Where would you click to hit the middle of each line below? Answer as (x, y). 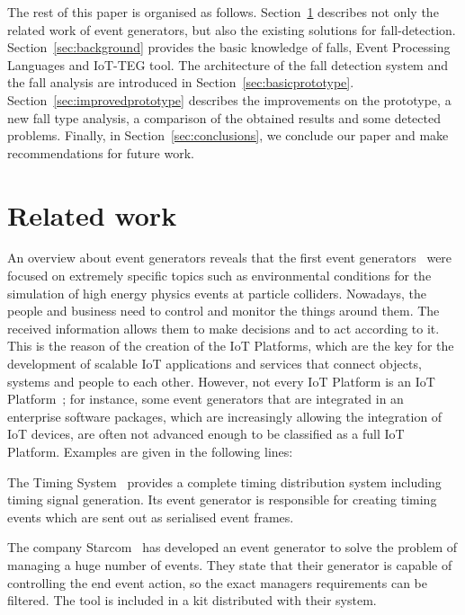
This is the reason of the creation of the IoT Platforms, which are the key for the (231, 346)
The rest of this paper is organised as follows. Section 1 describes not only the (223, 12)
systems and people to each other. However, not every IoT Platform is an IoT (221, 381)
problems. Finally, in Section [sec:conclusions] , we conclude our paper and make (228, 135)
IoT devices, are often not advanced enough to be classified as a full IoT (206, 434)
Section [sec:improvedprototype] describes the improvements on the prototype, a (229, 99)
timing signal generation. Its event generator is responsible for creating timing (222, 499)
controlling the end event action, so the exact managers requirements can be (218, 582)
